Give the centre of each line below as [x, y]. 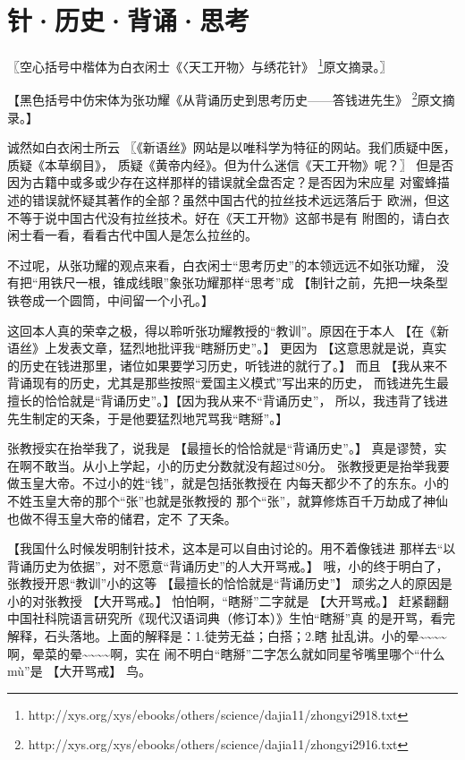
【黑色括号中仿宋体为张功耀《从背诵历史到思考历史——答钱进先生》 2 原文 [225, 98]
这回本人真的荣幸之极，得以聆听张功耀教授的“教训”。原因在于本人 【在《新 [228, 330]
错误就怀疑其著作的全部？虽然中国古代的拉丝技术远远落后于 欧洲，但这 [241, 200]
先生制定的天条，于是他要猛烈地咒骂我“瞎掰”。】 [148, 418]
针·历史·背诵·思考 [129, 20]
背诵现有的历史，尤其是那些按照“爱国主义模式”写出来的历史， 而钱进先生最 [228, 383]
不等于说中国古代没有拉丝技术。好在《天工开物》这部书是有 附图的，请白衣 [228, 217]
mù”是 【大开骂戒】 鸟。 [79, 671]
